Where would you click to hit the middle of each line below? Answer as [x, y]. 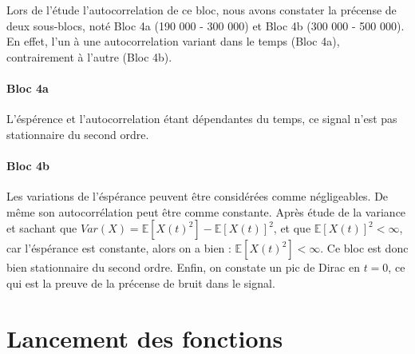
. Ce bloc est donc [364, 248]
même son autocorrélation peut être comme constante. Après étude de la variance [206, 211]
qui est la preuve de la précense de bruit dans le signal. [141, 282]
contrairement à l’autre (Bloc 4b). [89, 56]
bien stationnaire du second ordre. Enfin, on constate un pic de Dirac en [183, 267]
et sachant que [42, 228]
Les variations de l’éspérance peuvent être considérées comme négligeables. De [198, 196]
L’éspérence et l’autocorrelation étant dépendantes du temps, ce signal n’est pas [202, 119]
